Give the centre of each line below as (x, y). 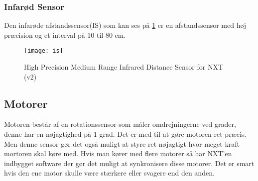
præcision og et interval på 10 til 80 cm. (65, 35)
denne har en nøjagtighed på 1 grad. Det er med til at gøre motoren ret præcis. (125, 134)
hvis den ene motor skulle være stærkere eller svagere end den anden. (109, 173)
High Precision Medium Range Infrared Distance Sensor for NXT (124, 67)
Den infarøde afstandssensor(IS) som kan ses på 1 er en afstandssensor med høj (125, 25)
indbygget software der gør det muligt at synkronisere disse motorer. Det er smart (129, 163)
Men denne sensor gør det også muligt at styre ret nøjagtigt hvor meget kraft (122, 143)
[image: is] (44, 51)
